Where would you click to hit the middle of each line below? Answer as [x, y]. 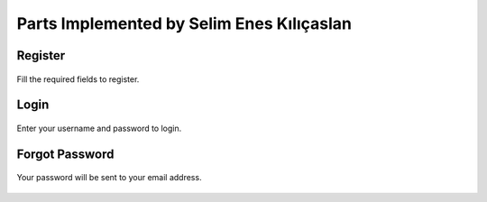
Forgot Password [65, 154]
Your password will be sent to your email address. [109, 178]
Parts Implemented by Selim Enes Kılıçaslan [184, 23]
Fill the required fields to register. [78, 79]
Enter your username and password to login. [99, 128]
